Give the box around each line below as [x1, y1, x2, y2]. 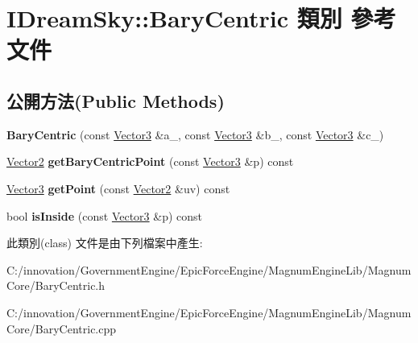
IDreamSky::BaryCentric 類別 [6, 2, 342, 35]
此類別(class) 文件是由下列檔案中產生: [6, 234, 203, 251]
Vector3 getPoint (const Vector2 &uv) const [6, 180, 230, 196]
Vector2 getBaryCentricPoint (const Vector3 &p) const [6, 153, 294, 170]
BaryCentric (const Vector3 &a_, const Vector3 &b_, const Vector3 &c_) [6, 126, 384, 143]
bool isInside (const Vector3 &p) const [6, 207, 203, 224]
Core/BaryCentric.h [6, 277, 106, 294]
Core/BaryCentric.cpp [6, 320, 117, 337]
